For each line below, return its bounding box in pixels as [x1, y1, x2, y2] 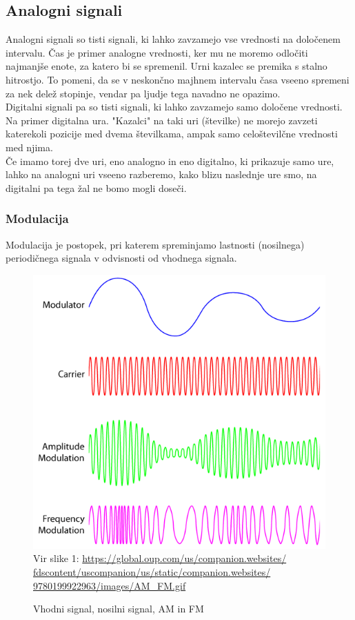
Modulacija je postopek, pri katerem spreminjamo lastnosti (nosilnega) [6, 237, 305, 251]
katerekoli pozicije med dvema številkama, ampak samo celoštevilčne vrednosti [6, 126, 338, 141]
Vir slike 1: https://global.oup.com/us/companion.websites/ [33, 551, 287, 565]
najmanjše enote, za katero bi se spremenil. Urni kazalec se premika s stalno [6, 59, 327, 73]
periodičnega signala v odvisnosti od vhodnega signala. [6, 251, 237, 265]
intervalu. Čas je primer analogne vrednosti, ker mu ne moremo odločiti [6, 45, 308, 59]
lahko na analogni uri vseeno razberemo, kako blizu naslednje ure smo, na [6, 167, 317, 182]
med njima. [6, 139, 53, 154]
